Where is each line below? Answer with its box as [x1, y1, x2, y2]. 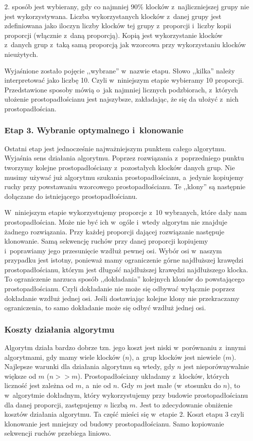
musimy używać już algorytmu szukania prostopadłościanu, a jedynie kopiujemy [4, 172, 244, 182]
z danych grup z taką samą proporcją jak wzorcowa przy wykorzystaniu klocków [4, 39, 246, 50]
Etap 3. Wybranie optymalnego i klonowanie [4, 124, 183, 136]
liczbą [110, 399, 127, 409]
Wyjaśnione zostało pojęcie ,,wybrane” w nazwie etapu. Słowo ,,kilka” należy [4, 65, 235, 75]
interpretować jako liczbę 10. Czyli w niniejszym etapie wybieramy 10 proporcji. [4, 75, 244, 85]
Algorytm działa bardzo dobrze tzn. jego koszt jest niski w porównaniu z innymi [4, 342, 246, 353]
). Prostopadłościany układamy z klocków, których [77, 370, 230, 381]
